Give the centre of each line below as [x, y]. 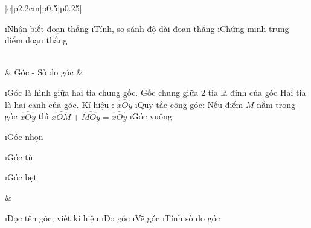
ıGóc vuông [151, 116]
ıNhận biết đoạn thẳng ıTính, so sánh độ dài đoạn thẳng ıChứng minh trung [147, 28]
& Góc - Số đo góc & [44, 72]
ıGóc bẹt [21, 177]
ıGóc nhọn [24, 137]
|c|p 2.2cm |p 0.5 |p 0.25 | [43, 8]
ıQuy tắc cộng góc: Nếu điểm [189, 104]
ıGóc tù [19, 157]
